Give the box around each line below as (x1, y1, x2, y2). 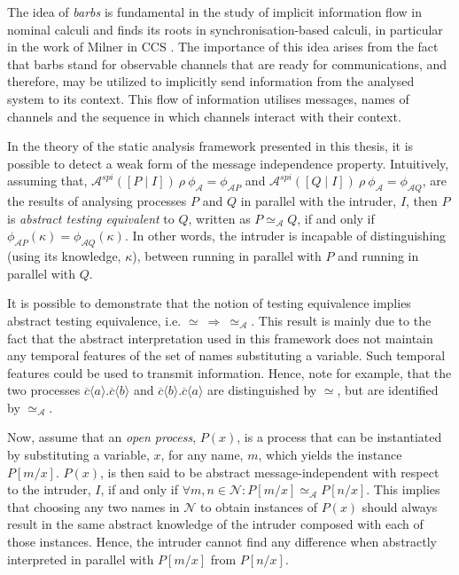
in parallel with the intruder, (240, 192, 397, 210)
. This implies (366, 480, 440, 499)
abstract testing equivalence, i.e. (7, 311, 182, 329)
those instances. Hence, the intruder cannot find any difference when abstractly (7, 532, 438, 551)
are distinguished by (207, 381, 317, 399)
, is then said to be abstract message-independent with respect (100, 462, 440, 481)
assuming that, (7, 171, 88, 190)
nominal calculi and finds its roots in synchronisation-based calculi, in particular (7, 20, 443, 38)
